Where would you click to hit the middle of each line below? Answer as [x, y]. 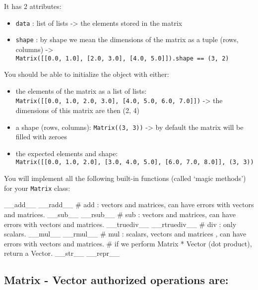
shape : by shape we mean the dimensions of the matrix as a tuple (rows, [127, 39]
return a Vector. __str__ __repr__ [62, 253]
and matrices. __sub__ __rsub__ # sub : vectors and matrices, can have [120, 214]
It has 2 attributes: [33, 6]
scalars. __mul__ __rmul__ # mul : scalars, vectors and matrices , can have [125, 234]
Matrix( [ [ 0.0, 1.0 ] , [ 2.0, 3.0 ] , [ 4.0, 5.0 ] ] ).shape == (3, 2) [122, 58]
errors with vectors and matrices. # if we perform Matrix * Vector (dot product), [128, 243]
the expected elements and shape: [67, 153]
